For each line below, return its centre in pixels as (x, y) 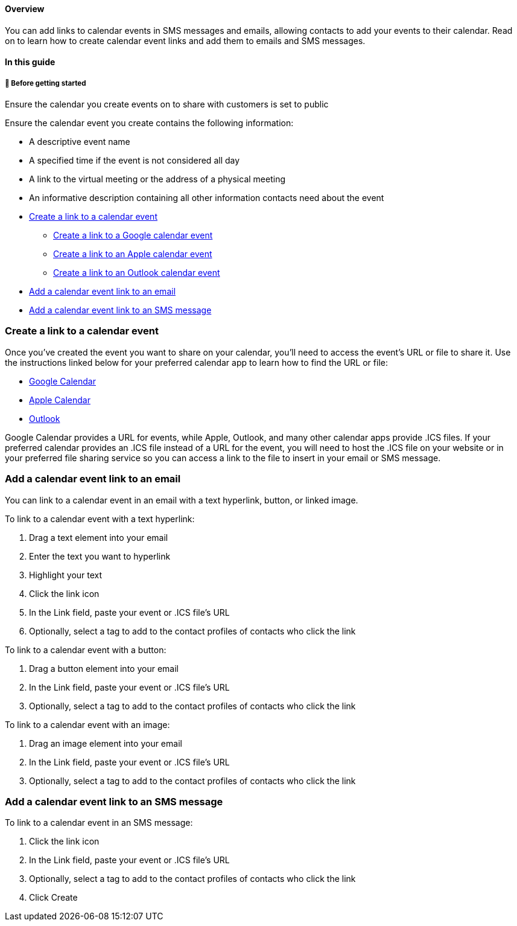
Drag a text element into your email (99, 537)
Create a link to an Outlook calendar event (137, 273)
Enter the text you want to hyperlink (100, 556)
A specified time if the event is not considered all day (135, 160)
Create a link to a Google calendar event (133, 235)
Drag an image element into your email (106, 743)
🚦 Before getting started (46, 83)
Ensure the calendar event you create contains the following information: (149, 123)
